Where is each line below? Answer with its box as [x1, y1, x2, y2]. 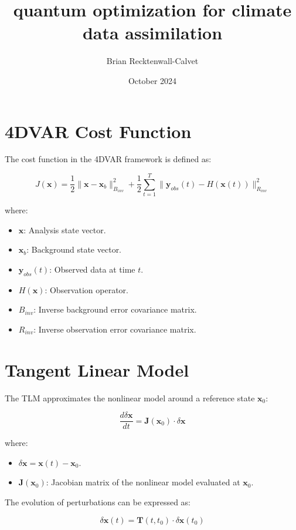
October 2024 [128, 74, 177, 86]
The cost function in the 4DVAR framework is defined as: [5, 153, 212, 165]
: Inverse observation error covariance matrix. [33, 323, 196, 335]
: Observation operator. [45, 283, 128, 296]
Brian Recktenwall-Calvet [106, 55, 199, 67]
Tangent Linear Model [5, 357, 189, 381]
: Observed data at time [49, 263, 135, 275]
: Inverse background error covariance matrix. [33, 303, 197, 316]
